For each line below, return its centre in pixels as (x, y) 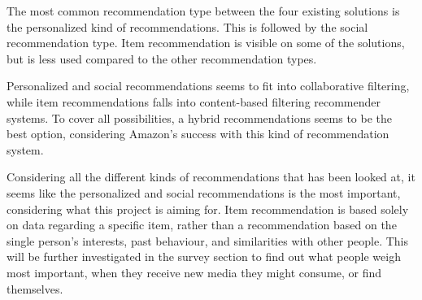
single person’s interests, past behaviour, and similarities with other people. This (208, 240)
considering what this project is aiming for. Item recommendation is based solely (208, 209)
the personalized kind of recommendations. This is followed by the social (187, 26)
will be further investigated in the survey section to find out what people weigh (204, 257)
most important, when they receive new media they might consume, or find (194, 272)
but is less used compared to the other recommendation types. (162, 58)
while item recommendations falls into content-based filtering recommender (194, 101)
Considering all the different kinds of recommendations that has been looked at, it (211, 177)
